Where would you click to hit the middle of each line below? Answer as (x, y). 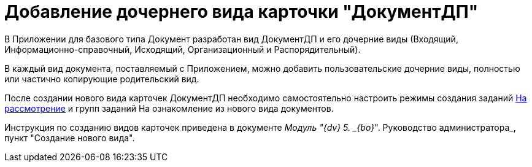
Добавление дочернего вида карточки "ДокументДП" (241, 12)
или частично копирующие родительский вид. (102, 79)
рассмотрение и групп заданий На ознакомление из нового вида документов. (169, 108)
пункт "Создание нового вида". (70, 138)
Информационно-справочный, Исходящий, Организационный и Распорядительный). (183, 49)
